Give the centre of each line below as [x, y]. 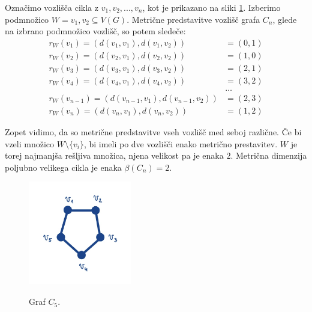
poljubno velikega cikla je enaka [63, 167]
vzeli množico [30, 143]
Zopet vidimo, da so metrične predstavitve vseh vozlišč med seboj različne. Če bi [153, 132]
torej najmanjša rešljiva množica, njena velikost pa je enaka [114, 155]
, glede [285, 19]
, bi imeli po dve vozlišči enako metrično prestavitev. [181, 143]
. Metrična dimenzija [269, 155]
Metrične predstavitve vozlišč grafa [196, 19]
